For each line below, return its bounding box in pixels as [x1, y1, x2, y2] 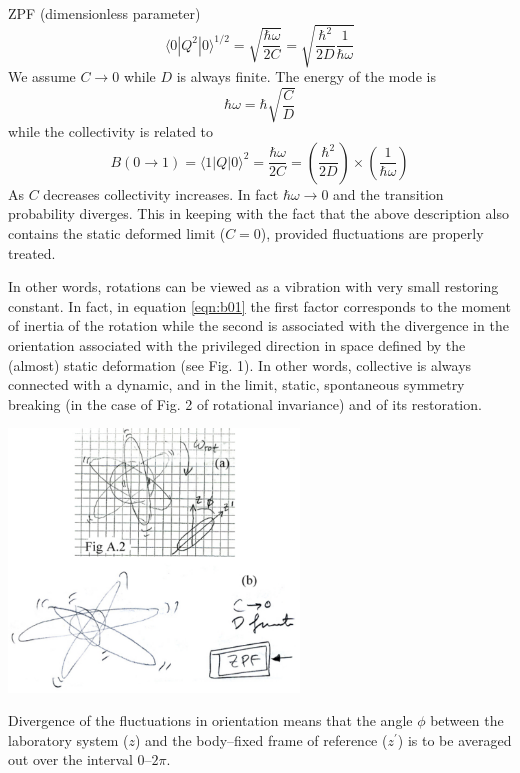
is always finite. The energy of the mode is [176, 66, 436, 87]
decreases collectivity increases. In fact [43, 183, 279, 204]
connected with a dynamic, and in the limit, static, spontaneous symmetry [8, 374, 465, 395]
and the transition [333, 183, 444, 204]
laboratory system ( [8, 729, 129, 750]
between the [430, 710, 504, 731]
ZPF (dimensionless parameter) [8, 3, 201, 23]
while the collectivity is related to [8, 121, 214, 142]
